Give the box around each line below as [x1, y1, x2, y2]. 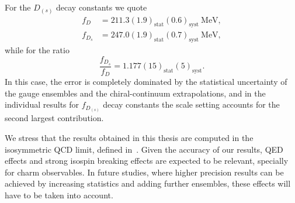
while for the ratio [5, 44, 70, 56]
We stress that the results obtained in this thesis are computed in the [5, 132, 254, 143]
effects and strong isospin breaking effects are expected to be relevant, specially [5, 154, 289, 167]
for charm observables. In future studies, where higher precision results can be [5, 166, 284, 178]
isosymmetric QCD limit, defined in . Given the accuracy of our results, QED [5, 143, 283, 155]
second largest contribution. [5, 112, 104, 124]
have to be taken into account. [5, 188, 113, 201]
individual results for [5, 98, 79, 111]
